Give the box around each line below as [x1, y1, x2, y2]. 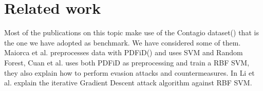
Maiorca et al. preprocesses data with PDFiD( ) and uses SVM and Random [4, 47, 243, 58]
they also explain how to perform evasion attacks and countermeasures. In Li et [4, 67, 255, 78]
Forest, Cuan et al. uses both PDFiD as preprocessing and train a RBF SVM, [4, 57, 250, 67]
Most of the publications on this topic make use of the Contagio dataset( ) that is [4, 27, 259, 38]
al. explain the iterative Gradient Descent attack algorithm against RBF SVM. [4, 77, 252, 88]
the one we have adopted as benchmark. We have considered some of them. [4, 37, 241, 48]
